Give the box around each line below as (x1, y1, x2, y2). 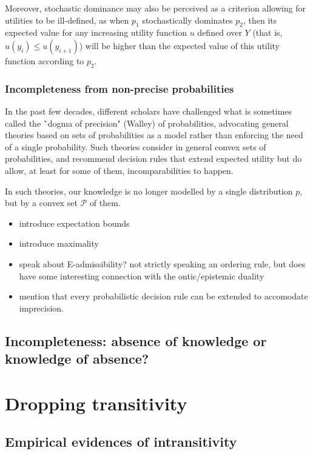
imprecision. (19, 301, 64, 314)
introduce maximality (19, 237, 99, 250)
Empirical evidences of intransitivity (5, 432, 237, 451)
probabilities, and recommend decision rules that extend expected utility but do (5, 152, 302, 165)
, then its (243, 13, 277, 26)
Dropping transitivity (5, 390, 187, 415)
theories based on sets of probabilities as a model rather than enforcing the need (5, 129, 303, 141)
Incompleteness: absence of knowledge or (5, 331, 267, 350)
